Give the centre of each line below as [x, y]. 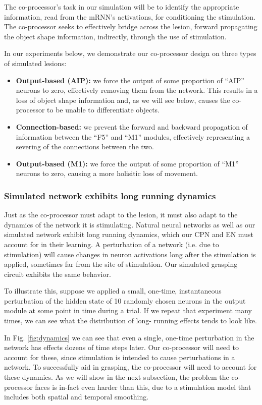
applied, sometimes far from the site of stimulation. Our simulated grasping [121, 264]
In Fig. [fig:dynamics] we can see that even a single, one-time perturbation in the [129, 337]
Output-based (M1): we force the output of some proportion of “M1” [127, 163]
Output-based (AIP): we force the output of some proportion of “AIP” [130, 80]
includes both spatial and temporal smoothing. [76, 397]
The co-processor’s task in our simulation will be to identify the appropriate [122, 7]
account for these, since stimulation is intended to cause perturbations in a [120, 357]
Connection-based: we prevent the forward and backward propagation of [132, 126]
